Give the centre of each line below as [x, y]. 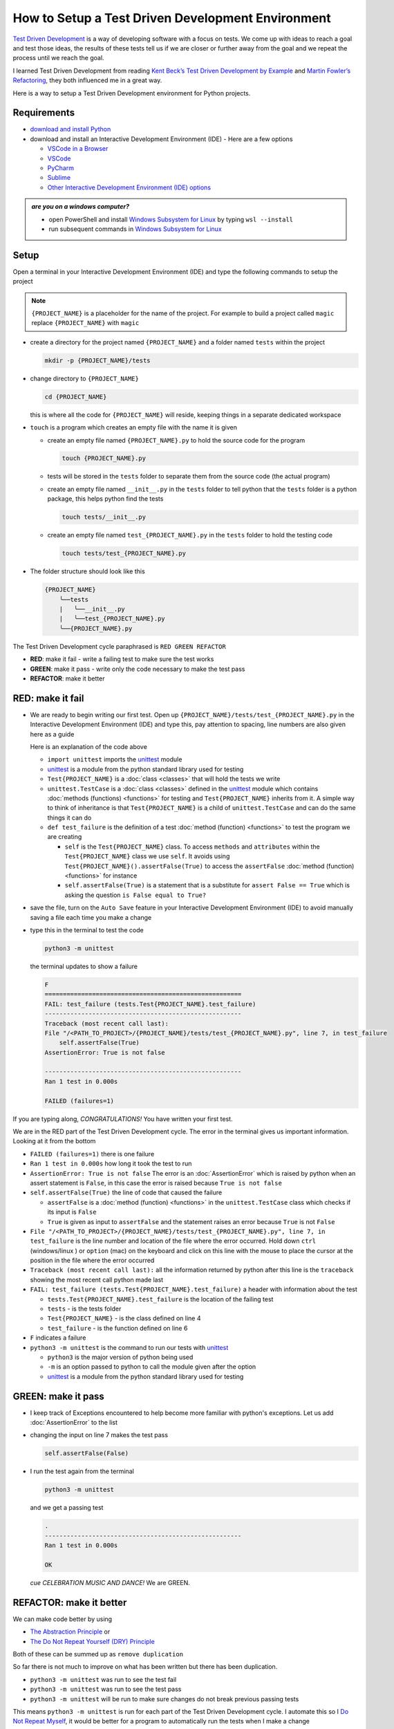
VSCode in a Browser [78, 149]
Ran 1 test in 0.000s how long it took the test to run [111, 1164]
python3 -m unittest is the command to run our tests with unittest [129, 1347]
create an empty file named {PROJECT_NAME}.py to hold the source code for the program [176, 440]
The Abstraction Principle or [70, 1631]
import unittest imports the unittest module [115, 759]
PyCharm [60, 168]
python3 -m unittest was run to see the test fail [103, 1679]
